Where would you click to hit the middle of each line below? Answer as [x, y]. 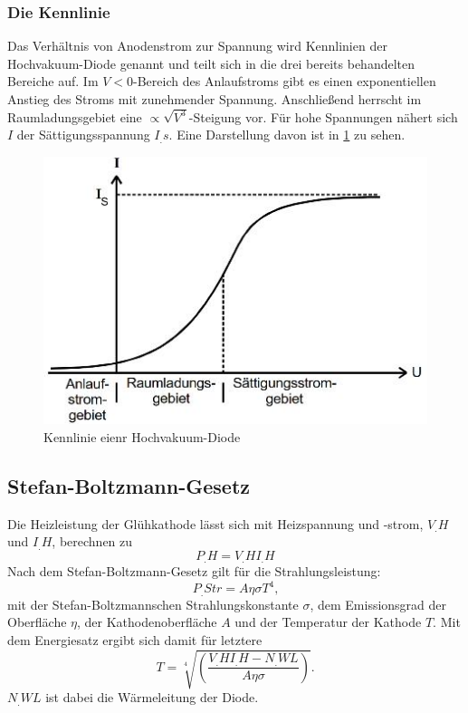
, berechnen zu [92, 541]
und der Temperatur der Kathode [328, 622]
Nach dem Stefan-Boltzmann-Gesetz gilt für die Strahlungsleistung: [194, 571]
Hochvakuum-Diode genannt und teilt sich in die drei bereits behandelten [211, 63]
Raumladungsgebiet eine [75, 116]
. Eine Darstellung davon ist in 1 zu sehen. [287, 135]
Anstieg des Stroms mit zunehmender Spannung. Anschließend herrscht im [215, 99]
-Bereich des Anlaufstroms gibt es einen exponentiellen [285, 81]
